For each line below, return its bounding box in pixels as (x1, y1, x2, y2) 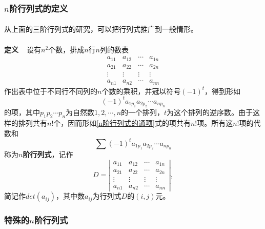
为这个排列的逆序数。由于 (167, 107, 253, 118)
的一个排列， (121, 107, 165, 118)
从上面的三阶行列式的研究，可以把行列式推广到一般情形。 (4, 24, 198, 34)
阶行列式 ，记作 (23, 149, 73, 160)
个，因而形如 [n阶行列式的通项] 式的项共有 (53, 118, 191, 128)
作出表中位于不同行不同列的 (4, 85, 97, 96)
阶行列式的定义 (9, 2, 68, 14)
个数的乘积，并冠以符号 (101, 85, 181, 96)
